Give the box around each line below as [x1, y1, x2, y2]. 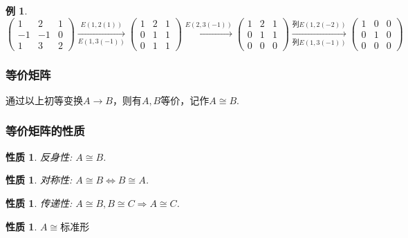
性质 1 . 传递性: [6, 195, 73, 210]
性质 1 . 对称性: [6, 172, 73, 187]
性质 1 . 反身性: [6, 149, 73, 163]
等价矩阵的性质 [6, 122, 85, 139]
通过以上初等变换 [6, 92, 83, 107]
